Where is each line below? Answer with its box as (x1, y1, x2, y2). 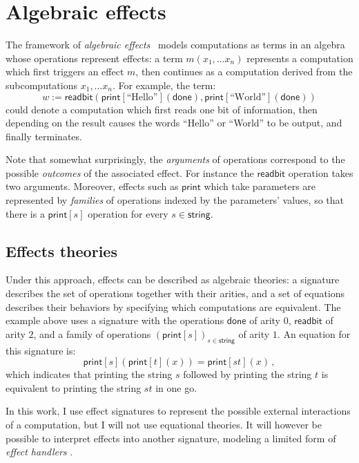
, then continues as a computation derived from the (135, 64, 353, 79)
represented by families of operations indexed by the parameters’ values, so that (6, 193, 344, 207)
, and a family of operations (33, 326, 151, 341)
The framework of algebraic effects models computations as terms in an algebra (6, 37, 345, 52)
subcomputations (6, 77, 78, 92)
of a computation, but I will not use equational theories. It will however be (6, 417, 322, 431)
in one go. (155, 380, 197, 395)
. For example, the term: (113, 77, 216, 92)
